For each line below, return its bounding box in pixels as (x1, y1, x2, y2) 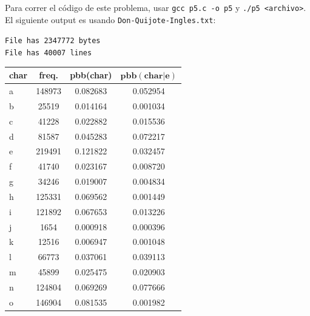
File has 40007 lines (5, 48, 92, 57)
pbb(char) (70, 69, 112, 81)
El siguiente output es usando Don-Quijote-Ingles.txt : (5, 13, 216, 26)
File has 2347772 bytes (5, 36, 101, 46)
